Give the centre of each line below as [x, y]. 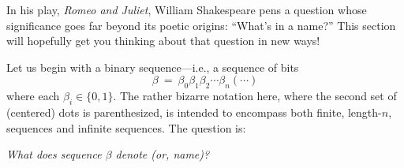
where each [33, 96]
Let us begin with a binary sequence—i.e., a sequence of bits [153, 67]
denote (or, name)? [163, 154]
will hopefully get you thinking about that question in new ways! [163, 41]
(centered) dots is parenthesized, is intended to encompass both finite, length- [194, 112]
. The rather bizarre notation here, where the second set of [255, 96]
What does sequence [54, 154]
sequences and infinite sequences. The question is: [126, 127]
